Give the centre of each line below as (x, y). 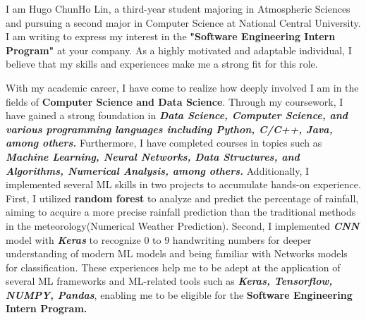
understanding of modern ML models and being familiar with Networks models (177, 253)
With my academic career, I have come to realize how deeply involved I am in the (182, 87)
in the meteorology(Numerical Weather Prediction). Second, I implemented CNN (183, 225)
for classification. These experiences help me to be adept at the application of (173, 267)
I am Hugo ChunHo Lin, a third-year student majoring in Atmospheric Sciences (178, 8)
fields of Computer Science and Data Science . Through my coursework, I (175, 101)
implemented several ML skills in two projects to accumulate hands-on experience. (183, 184)
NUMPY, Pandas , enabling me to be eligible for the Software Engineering (179, 294)
